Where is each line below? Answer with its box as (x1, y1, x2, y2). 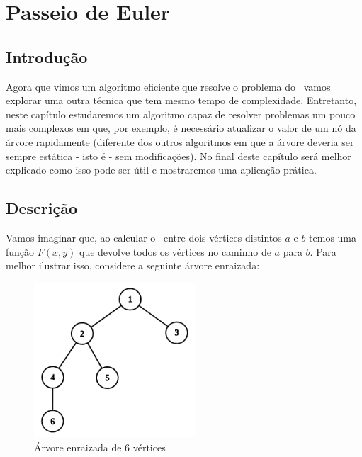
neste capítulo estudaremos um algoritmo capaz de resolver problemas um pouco (6, 106, 356, 121)
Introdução (6, 45, 88, 67)
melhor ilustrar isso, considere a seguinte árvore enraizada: (6, 258, 260, 273)
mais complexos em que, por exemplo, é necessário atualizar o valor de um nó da (6, 120, 356, 135)
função (6, 244, 35, 259)
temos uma (309, 230, 357, 244)
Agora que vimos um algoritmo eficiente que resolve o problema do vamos (6, 79, 331, 94)
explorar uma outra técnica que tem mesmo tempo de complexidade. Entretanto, (6, 93, 357, 108)
